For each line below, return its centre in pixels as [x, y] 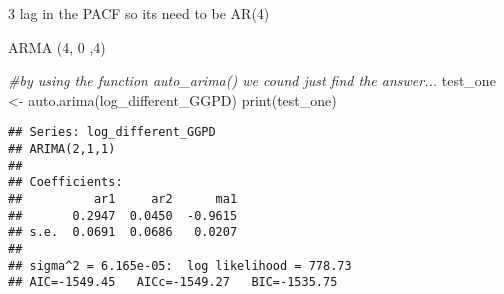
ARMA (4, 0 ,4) [57, 46]
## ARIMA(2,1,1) [62, 149]
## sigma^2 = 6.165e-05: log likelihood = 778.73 [180, 265]
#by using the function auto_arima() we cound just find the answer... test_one [252, 80]
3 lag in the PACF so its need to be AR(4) [139, 13]
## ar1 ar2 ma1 [123, 199]
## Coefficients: [65, 182]
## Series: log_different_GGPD [112, 132]
